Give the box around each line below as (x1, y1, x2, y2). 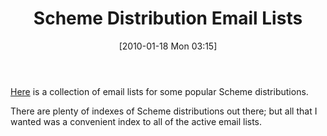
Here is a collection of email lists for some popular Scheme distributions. (10, 85, 309, 97)
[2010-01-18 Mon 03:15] (118, 40, 218, 52)
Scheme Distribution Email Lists (33, 7, 303, 30)
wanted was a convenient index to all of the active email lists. (10, 115, 263, 127)
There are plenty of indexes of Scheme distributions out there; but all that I (10, 105, 318, 117)
